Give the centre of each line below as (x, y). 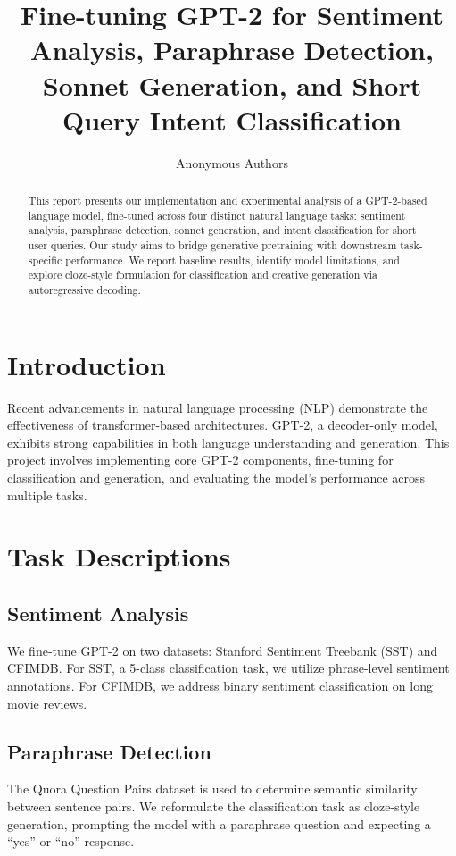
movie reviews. (47, 703)
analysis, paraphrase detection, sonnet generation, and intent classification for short (222, 230)
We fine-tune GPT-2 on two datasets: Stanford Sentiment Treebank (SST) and (223, 650)
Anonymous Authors (232, 162)
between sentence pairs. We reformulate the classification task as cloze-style (214, 806)
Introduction (87, 364)
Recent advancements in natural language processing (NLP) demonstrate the (218, 407)
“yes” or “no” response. (71, 841)
